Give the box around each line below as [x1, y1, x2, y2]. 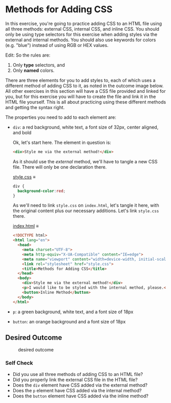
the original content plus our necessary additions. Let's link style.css [12, 208, 159, 214]
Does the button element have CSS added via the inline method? [12, 393, 149, 399]
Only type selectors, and [12, 62, 65, 68]
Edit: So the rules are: [5, 52, 51, 58]
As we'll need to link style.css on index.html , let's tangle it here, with [12, 203, 159, 209]
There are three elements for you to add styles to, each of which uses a [5, 77, 156, 83]
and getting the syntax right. [5, 104, 65, 110]
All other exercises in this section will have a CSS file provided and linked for [5, 88, 166, 94]
